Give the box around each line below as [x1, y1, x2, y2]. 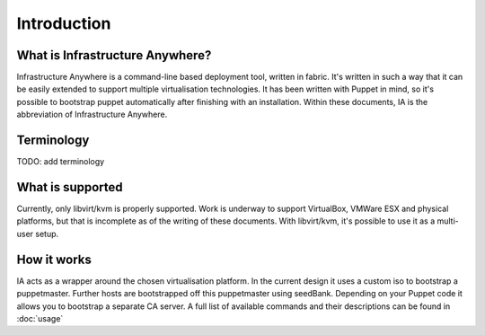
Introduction [16, 13, 111, 33]
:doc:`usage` [16, 313, 64, 323]
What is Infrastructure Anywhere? [16, 48, 212, 63]
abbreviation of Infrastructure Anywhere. [16, 109, 168, 120]
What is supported [16, 180, 123, 195]
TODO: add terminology [16, 156, 105, 167]
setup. [35, 228, 59, 239]
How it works [16, 251, 92, 267]
